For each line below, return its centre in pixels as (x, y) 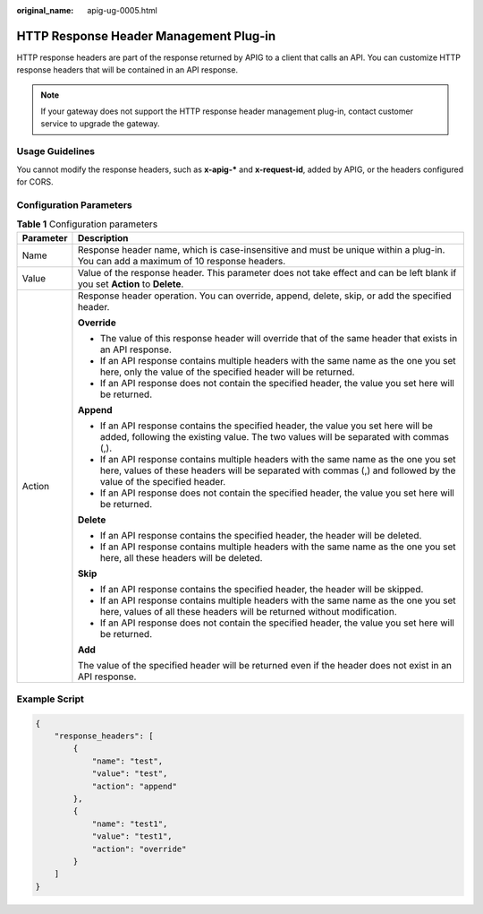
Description (103, 237)
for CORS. (35, 182)
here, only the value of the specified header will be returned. (227, 372)
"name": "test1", (130, 823)
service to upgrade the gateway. (100, 124)
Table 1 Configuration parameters (87, 224)
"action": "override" (139, 849)
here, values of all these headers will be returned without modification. (248, 611)
